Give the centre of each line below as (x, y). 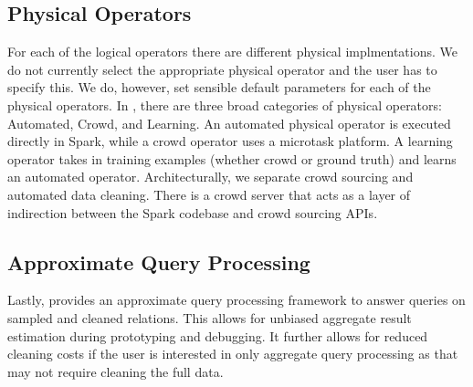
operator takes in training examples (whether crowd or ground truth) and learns (232, 158)
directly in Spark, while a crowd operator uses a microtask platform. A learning (230, 141)
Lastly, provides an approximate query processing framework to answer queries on (236, 300)
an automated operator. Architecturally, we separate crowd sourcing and (210, 177)
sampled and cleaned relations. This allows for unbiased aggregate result (210, 317)
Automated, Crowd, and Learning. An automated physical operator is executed (229, 123)
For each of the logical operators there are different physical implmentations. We (232, 52)
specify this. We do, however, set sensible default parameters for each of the (219, 87)
